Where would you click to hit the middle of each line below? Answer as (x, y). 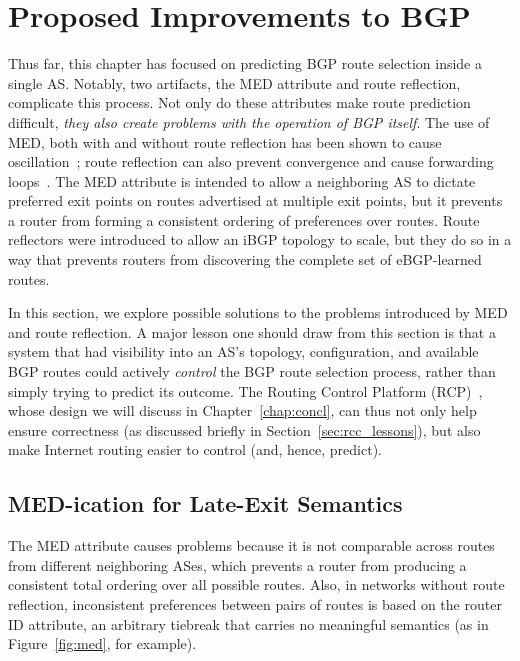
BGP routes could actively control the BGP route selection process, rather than (252, 371)
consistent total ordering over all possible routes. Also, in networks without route (256, 584)
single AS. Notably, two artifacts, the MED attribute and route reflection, (234, 82)
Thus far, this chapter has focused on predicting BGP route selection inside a (245, 63)
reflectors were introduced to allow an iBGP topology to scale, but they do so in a (260, 239)
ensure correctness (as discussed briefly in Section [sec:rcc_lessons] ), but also (244, 429)
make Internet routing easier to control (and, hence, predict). (195, 449)
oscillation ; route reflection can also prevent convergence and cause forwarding (251, 161)
